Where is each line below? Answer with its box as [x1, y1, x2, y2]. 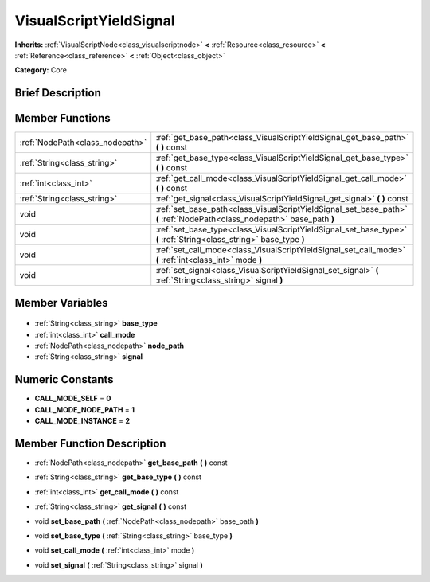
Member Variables [14, 295, 108, 310]
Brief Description [14, 86, 101, 100]
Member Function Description [14, 436, 166, 450]
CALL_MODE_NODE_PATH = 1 [34, 404, 135, 414]
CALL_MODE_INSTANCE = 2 [34, 416, 131, 426]
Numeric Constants [14, 373, 115, 386]
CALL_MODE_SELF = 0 [34, 394, 111, 404]
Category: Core [14, 65, 68, 75]
